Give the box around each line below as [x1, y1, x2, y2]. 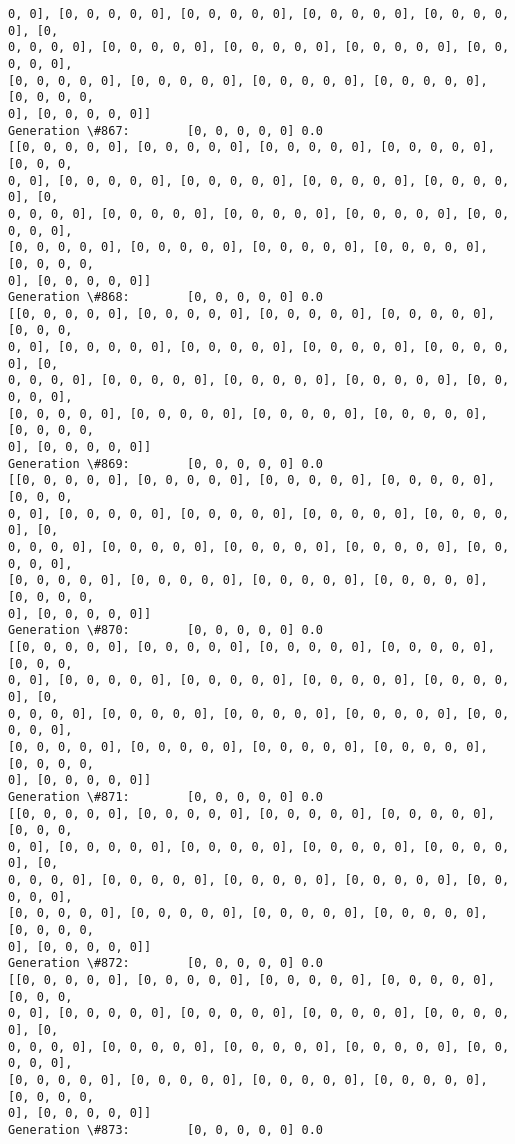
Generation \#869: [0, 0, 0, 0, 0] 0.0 [8, 456, 323, 471]
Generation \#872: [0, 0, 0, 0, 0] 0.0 [8, 956, 323, 971]
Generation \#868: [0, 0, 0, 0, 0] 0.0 [8, 290, 323, 305]
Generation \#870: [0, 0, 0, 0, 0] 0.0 [8, 623, 323, 638]
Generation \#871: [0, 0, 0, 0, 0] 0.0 [8, 789, 323, 804]
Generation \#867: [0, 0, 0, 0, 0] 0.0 [8, 123, 323, 138]
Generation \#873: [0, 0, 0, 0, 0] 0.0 [8, 1122, 323, 1137]
